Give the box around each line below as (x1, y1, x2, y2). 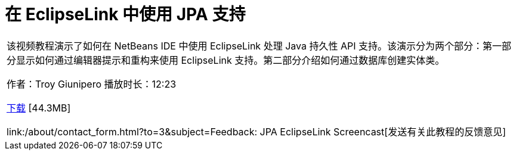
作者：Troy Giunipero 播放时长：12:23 (7, 77, 177, 90)
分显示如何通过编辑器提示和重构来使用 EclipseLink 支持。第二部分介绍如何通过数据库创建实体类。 (7, 54, 445, 66)
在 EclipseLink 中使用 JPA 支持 (5, 4, 246, 24)
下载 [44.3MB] (7, 101, 71, 114)
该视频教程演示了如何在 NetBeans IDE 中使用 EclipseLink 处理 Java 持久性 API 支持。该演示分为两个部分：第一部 (7, 39, 511, 52)
